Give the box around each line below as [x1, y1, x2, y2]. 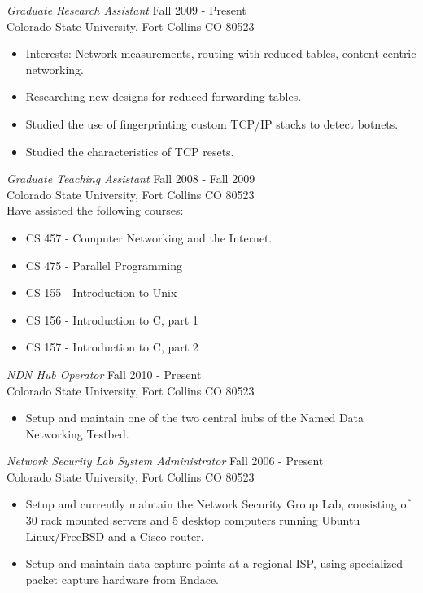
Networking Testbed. [25, 425, 129, 442]
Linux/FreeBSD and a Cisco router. [25, 527, 204, 544]
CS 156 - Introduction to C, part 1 [25, 311, 198, 328]
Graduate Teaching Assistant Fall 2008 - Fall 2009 [7, 170, 255, 187]
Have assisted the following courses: [7, 202, 184, 219]
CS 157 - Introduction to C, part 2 [25, 338, 198, 355]
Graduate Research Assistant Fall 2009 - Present [7, 2, 246, 18]
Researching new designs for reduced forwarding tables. [25, 88, 302, 105]
